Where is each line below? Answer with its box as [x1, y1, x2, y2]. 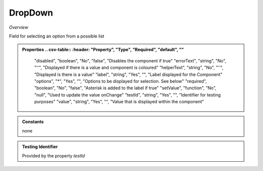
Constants [22, 119, 44, 125]
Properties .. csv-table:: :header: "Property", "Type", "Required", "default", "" [22, 47, 184, 53]
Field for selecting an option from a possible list [9, 33, 105, 39]
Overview [9, 24, 29, 30]
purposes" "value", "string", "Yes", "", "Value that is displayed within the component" [34, 99, 205, 105]
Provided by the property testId [22, 152, 85, 158]
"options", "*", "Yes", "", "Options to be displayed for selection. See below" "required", [34, 78, 207, 84]
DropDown [9, 7, 54, 18]
